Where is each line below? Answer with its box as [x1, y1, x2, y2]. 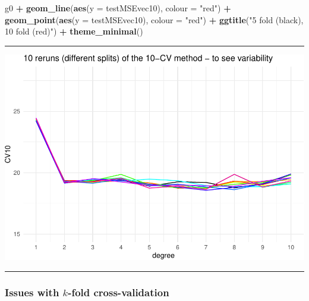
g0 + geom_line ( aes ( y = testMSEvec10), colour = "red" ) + [5, 2, 231, 14]
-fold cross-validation [68, 284, 169, 299]
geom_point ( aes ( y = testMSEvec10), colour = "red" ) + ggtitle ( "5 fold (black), [5, 13, 304, 26]
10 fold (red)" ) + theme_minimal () [5, 25, 143, 37]
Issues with [5, 284, 59, 299]
